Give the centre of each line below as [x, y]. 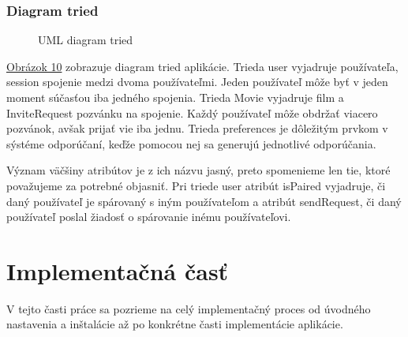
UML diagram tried [86, 40]
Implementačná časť [118, 270]
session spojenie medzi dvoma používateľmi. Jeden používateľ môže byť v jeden [197, 82]
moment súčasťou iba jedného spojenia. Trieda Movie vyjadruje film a [175, 97]
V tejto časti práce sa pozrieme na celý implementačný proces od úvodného [189, 308]
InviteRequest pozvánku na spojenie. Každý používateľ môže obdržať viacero [192, 112]
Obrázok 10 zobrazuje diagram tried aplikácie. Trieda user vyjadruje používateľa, [202, 66]
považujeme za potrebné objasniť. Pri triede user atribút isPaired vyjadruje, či [196, 185]
